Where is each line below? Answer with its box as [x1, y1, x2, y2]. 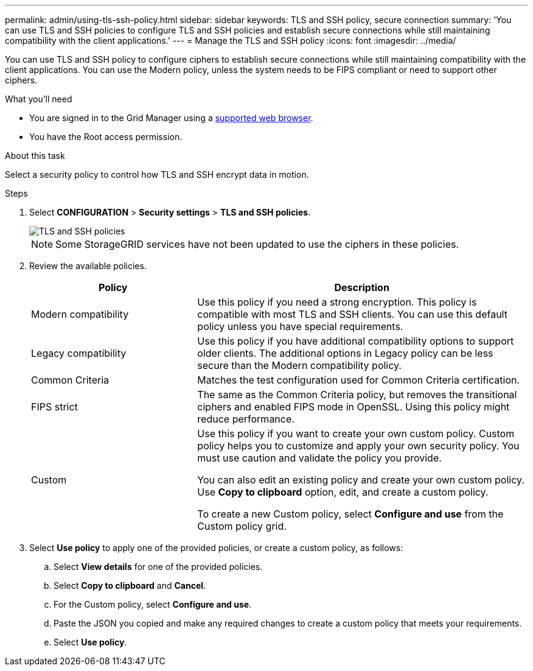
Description [334, 281, 389, 293]
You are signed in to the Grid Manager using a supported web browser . [29, 113, 313, 123]
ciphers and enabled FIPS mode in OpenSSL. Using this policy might [197, 401, 510, 413]
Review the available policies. [29, 261, 147, 271]
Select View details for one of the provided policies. [54, 561, 263, 572]
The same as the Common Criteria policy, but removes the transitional [197, 388, 517, 401]
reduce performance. [197, 413, 294, 425]
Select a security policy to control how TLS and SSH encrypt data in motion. [5, 169, 309, 180]
